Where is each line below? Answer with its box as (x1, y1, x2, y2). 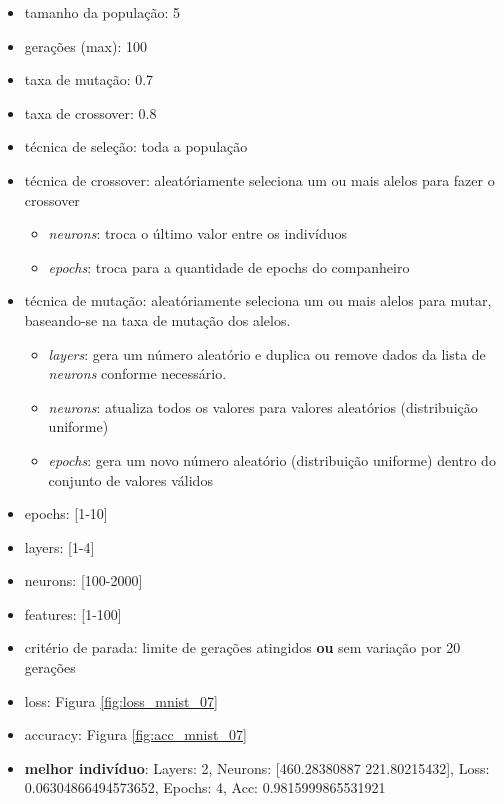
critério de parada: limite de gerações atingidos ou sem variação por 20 (24, 637, 461, 658)
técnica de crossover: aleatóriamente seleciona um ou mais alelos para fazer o (24, 169, 495, 190)
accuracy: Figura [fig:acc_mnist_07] (24, 724, 247, 745)
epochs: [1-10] (24, 503, 108, 524)
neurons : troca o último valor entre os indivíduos (48, 223, 348, 244)
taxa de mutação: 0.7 (24, 69, 154, 90)
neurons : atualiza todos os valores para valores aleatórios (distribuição (48, 396, 478, 417)
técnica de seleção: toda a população (24, 136, 248, 157)
